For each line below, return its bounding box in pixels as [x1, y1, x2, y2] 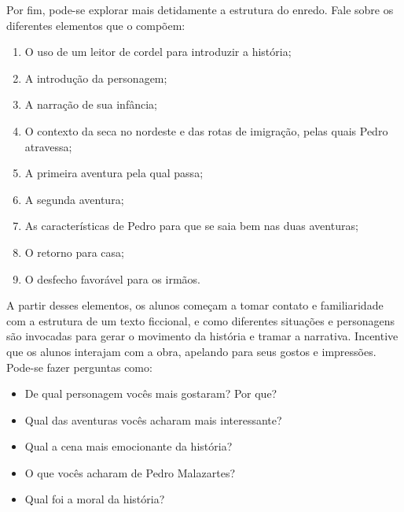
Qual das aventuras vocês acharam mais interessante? [24, 411, 282, 428]
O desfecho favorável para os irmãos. [24, 270, 200, 287]
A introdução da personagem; [24, 69, 167, 86]
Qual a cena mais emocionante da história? [24, 438, 233, 454]
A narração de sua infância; [24, 96, 157, 113]
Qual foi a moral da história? [24, 491, 165, 507]
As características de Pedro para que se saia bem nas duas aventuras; [24, 217, 358, 234]
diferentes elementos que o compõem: [6, 17, 185, 33]
